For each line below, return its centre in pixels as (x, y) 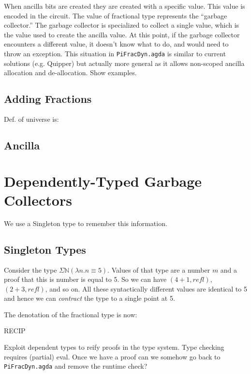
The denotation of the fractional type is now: (71, 314)
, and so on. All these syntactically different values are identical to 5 (146, 288)
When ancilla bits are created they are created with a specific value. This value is (125, 6)
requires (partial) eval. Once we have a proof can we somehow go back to (112, 356)
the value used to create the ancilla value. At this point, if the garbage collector (122, 34)
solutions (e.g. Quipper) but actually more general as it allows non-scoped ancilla (124, 63)
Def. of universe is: (31, 119)
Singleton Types (45, 249)
